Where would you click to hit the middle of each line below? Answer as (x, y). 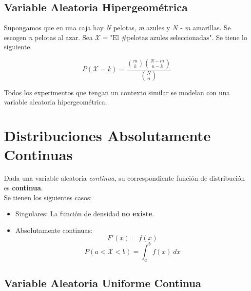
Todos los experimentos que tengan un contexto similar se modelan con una (117, 92)
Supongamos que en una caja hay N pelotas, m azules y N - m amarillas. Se (117, 28)
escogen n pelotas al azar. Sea (48, 37)
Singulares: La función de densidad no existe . (85, 214)
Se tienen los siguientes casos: (48, 197)
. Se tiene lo (229, 37)
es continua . (24, 187)
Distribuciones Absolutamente (107, 135)
